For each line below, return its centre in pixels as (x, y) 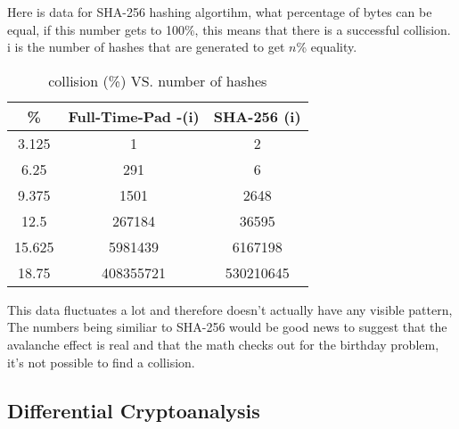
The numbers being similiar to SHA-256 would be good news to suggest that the (227, 327)
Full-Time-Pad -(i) (134, 116)
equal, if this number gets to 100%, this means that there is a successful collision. (229, 29)
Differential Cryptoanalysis (134, 410)
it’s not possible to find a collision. (101, 362)
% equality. (327, 47)
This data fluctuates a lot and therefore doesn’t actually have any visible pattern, (230, 309)
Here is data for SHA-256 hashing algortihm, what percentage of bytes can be (220, 12)
